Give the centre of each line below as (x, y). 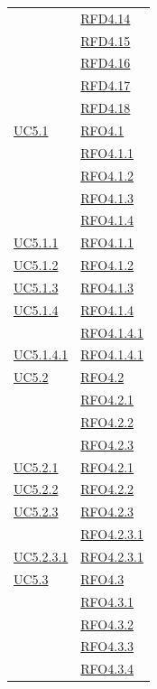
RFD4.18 (106, 108)
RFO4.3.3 (107, 646)
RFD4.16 (106, 63)
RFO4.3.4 (107, 669)
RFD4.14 (106, 18)
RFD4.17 (106, 85)
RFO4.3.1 (107, 601)
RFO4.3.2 (107, 624)
